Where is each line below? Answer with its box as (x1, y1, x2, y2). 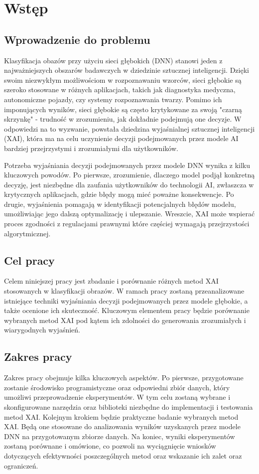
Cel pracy (4, 252, 55, 268)
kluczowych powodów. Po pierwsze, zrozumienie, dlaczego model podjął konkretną (4, 169, 255, 180)
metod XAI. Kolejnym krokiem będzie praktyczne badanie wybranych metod (4, 411, 239, 422)
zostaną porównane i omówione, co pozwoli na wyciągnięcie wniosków (4, 441, 216, 451)
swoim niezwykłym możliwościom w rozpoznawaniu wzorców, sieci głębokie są (4, 74, 242, 85)
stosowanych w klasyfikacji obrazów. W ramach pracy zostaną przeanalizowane (4, 286, 245, 296)
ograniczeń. (4, 460, 38, 471)
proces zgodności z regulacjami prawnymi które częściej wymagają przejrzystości (4, 218, 250, 229)
